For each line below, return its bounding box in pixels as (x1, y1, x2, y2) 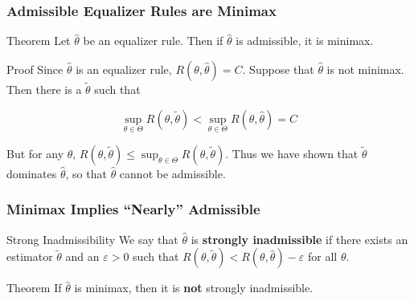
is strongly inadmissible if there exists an (191, 230, 408, 247)
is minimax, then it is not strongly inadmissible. (74, 279, 314, 296)
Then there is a (6, 81, 82, 98)
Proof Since (6, 60, 64, 77)
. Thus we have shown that (225, 144, 359, 161)
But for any (6, 144, 64, 161)
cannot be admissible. (119, 165, 226, 181)
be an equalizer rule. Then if (83, 32, 223, 49)
